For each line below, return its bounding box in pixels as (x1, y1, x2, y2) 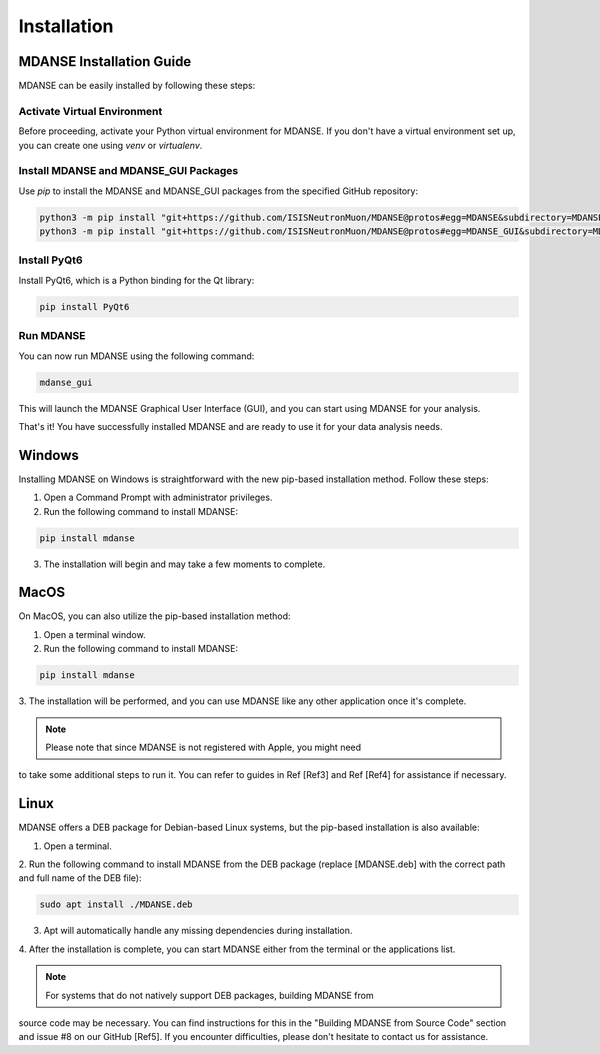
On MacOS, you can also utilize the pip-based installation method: (18, 610, 291, 622)
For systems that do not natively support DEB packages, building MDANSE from (45, 989, 374, 1001)
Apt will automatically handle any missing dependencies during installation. (43, 925, 353, 937)
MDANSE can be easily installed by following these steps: (18, 80, 256, 92)
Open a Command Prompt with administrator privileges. (43, 491, 273, 504)
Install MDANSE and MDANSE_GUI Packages (18, 164, 239, 178)
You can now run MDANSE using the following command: (18, 350, 255, 362)
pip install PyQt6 (39, 301, 130, 312)
